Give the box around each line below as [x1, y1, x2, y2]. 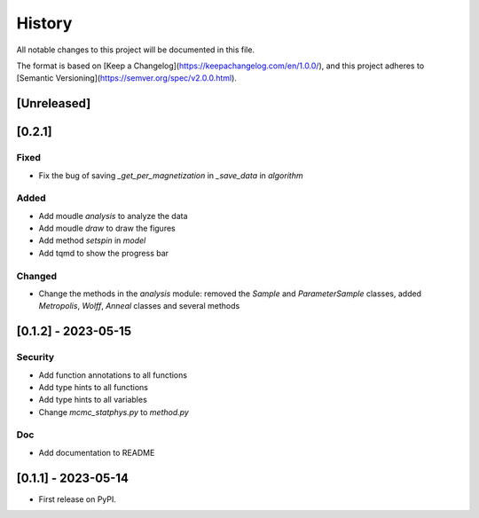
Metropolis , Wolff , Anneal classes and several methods [38, 301, 240, 311]
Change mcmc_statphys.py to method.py [38, 406, 190, 417]
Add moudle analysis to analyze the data [38, 210, 188, 221]
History [16, 13, 73, 33]
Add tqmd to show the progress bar [38, 247, 169, 258]
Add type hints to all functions [38, 381, 148, 392]
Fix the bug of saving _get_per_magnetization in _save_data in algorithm [38, 169, 303, 181]
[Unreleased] [16, 96, 91, 111]
